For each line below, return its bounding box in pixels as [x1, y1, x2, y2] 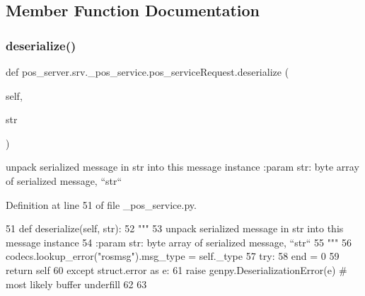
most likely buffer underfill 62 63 [6, 276, 147, 291]
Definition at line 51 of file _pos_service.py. [6, 197, 197, 212]
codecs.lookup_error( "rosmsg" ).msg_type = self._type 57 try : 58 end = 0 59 [6, 249, 340, 263]
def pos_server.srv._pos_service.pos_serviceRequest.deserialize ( [6, 64, 289, 79]
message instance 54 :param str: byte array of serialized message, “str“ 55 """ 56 [6, 234, 352, 249]
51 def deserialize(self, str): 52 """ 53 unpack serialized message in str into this [6, 221, 344, 236]
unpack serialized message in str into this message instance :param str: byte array [6, 159, 359, 174]
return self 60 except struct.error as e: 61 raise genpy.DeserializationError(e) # [6, 262, 347, 277]
